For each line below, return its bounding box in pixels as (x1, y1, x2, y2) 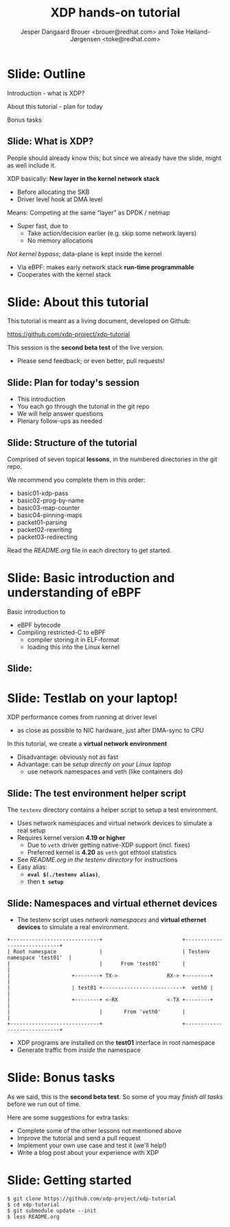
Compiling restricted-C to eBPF (16, 628, 106, 637)
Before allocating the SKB (16, 188, 90, 196)
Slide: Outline (7, 66, 86, 82)
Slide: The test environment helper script (7, 787, 187, 799)
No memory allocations (27, 236, 93, 245)
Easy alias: (16, 863, 48, 871)
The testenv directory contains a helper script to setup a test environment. (7, 806, 218, 814)
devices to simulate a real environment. (16, 922, 129, 931)
